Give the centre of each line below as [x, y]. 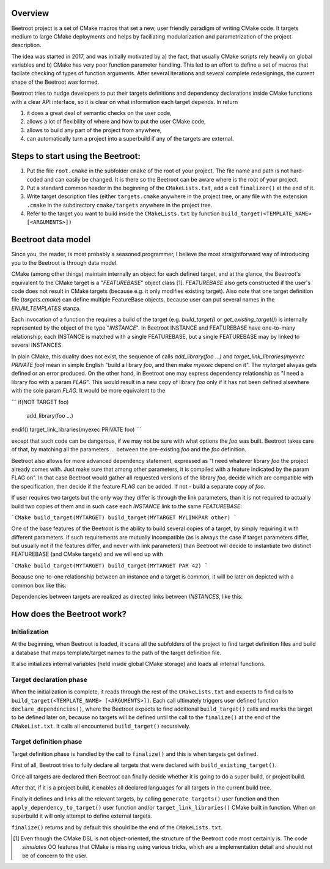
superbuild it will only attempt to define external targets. [82, 816]
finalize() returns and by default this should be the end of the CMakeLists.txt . [117, 827]
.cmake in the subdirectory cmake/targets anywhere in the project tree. [119, 205]
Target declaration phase [50, 679]
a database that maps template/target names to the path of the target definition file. [116, 653]
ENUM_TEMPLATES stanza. [46, 308]
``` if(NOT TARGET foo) [40, 402]
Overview [30, 13]
